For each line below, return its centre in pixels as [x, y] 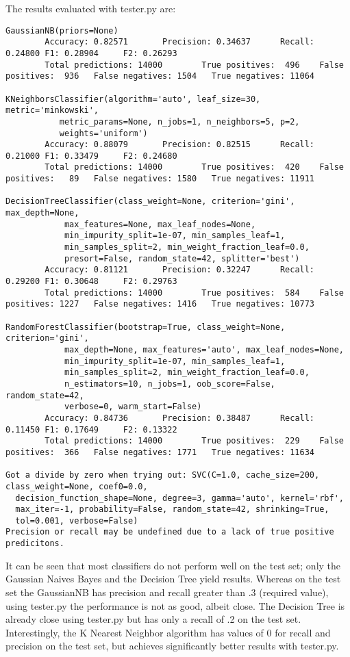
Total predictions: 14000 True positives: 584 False [194, 293]
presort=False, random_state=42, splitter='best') [182, 258]
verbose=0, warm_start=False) [133, 407]
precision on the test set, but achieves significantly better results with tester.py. [172, 646]
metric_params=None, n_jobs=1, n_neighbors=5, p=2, [179, 121]
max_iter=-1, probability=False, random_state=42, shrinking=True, [172, 510]
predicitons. [35, 544]
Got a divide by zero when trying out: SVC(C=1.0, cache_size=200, [163, 475]
